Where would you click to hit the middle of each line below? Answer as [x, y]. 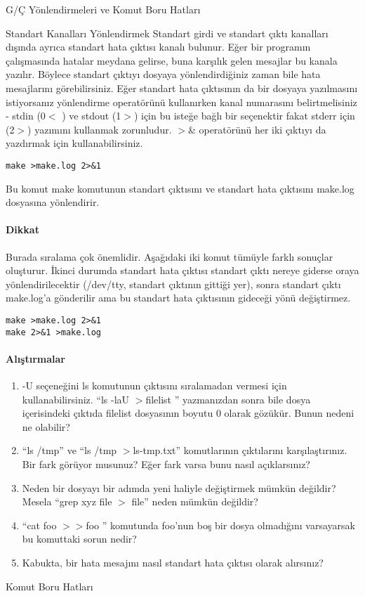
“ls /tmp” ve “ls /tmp [69, 450]
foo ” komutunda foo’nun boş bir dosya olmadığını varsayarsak [220, 525]
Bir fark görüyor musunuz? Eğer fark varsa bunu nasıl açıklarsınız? [166, 464]
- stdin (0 [26, 116]
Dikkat [22, 229]
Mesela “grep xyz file [67, 501]
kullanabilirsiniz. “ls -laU [76, 399]
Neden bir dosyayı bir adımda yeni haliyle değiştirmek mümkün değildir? [179, 487]
